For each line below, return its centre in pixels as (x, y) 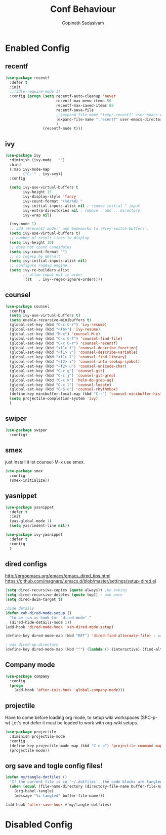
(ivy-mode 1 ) (23, 224)
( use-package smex (24, 471)
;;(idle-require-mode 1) (35, 92)
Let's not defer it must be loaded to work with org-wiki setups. (75, 723)
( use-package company (27, 676)
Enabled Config (38, 48)
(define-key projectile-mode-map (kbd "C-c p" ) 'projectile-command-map (86, 746)
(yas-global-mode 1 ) (31, 521)
